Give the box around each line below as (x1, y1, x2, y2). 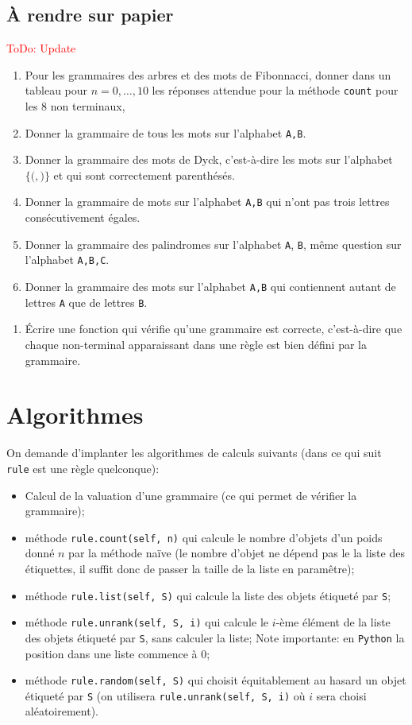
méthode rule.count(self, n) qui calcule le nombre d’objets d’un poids (25, 529, 383, 545)
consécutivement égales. (25, 209, 141, 226)
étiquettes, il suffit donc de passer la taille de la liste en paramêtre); (25, 560, 355, 576)
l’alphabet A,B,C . (25, 251, 110, 268)
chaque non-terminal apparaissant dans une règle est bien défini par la (25, 335, 368, 352)
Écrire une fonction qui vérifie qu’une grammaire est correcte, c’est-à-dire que (25, 320, 402, 337)
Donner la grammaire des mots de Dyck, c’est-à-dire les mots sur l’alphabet (25, 151, 393, 168)
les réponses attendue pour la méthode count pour (152, 82, 399, 99)
